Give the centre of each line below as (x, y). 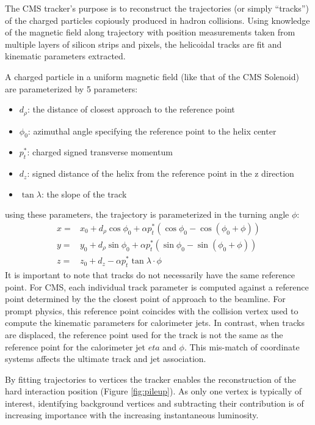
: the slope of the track (84, 194)
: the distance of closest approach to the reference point (131, 109)
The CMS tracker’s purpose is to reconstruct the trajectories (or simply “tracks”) (157, 8)
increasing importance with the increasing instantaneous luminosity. (132, 415)
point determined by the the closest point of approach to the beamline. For (145, 299)
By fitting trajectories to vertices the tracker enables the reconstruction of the (150, 379)
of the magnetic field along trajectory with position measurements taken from (150, 32)
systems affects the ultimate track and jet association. (106, 359)
